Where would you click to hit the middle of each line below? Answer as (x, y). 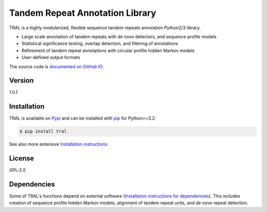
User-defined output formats (51, 57)
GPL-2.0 (18, 170)
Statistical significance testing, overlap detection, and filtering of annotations (100, 43)
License (22, 158)
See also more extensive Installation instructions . (59, 144)
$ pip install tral (43, 131)
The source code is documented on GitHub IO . (56, 66)
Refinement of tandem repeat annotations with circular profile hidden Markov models (108, 50)
